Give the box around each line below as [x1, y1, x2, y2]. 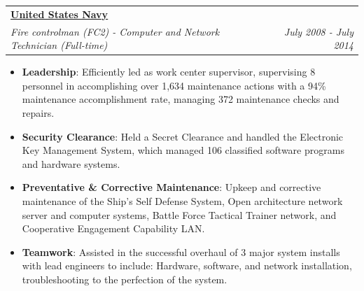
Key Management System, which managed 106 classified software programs [22, 143, 344, 157]
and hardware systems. [22, 156, 120, 171]
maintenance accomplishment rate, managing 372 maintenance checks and [22, 92, 339, 106]
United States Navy [10, 6, 108, 21]
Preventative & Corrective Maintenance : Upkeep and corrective [22, 180, 321, 194]
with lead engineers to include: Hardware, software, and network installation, [22, 258, 352, 273]
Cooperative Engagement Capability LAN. [22, 221, 205, 236]
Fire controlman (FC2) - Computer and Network [10, 24, 220, 38]
